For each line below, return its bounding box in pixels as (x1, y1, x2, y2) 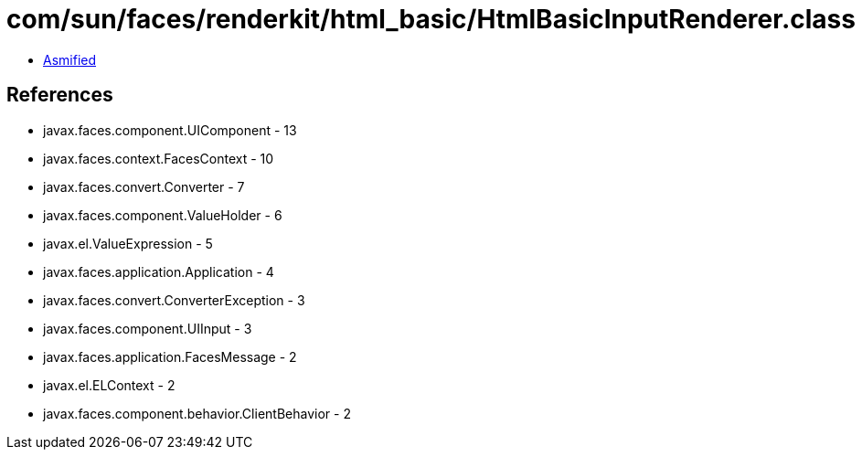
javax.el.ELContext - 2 (43, 377, 176, 393)
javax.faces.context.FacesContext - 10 (43, 150, 274, 166)
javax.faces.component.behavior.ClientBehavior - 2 (43, 405, 351, 421)
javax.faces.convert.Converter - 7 (43, 178, 245, 195)
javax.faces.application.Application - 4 (43, 263, 274, 280)
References (6, 83, 113, 107)
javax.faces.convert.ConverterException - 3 (43, 292, 305, 308)
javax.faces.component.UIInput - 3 (43, 320, 252, 336)
